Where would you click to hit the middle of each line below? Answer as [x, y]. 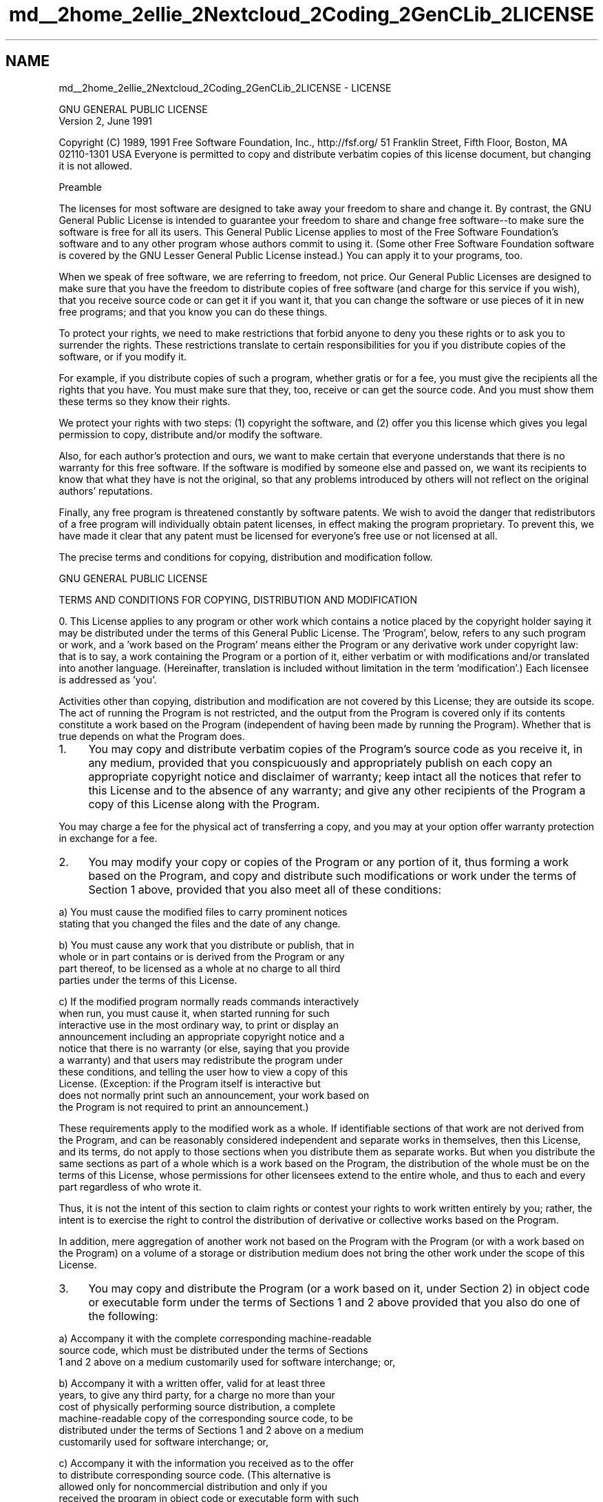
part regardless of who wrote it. [130, 1186]
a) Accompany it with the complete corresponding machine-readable [215, 1338]
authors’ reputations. [106, 491]
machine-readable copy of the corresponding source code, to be [206, 1418]
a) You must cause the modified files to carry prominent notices [203, 912]
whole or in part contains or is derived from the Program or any [202, 956]
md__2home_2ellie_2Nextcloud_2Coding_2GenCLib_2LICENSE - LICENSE [225, 88]
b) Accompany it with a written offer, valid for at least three [192, 1383]
